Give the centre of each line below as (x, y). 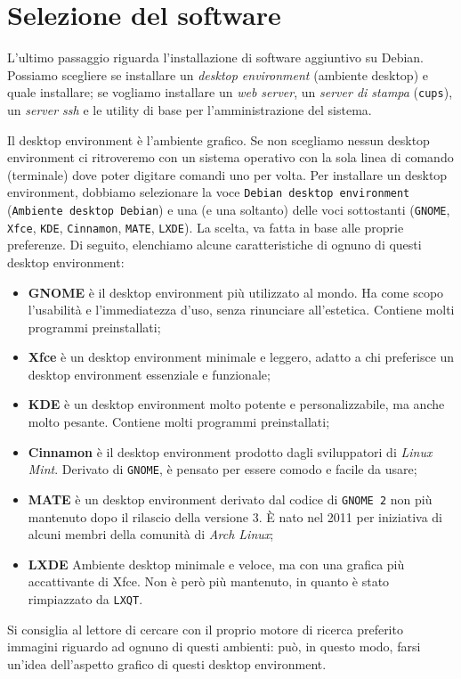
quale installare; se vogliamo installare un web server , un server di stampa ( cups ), (230, 92)
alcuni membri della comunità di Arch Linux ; (151, 534)
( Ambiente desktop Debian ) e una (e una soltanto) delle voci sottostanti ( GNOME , (229, 209)
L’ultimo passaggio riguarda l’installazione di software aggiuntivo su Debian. (215, 57)
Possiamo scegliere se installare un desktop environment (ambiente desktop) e (218, 74)
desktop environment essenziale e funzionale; (149, 374)
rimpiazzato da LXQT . (85, 598)
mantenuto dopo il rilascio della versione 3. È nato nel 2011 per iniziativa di (235, 516)
